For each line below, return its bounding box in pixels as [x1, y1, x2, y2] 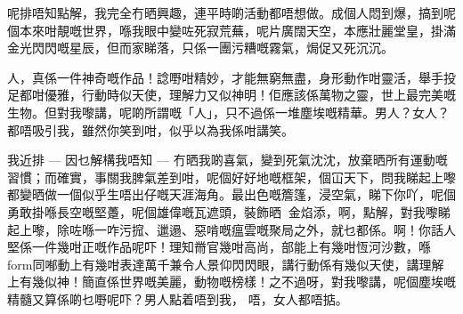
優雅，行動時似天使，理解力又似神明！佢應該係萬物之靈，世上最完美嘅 [44, 85, 456, 104]
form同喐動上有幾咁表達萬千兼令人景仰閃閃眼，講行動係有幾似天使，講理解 [7, 254, 444, 273]
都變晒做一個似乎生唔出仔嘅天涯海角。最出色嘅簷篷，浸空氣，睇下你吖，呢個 [7, 185, 456, 204]
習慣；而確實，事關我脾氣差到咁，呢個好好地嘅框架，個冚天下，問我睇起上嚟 [7, 167, 456, 186]
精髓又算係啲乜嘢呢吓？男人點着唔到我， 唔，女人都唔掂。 [7, 289, 348, 308]
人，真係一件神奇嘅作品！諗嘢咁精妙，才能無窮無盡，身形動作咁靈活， [7, 68, 418, 86]
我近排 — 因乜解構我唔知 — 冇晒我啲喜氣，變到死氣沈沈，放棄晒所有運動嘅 [7, 150, 448, 169]
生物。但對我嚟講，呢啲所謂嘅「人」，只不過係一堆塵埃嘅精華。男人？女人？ [7, 102, 450, 121]
